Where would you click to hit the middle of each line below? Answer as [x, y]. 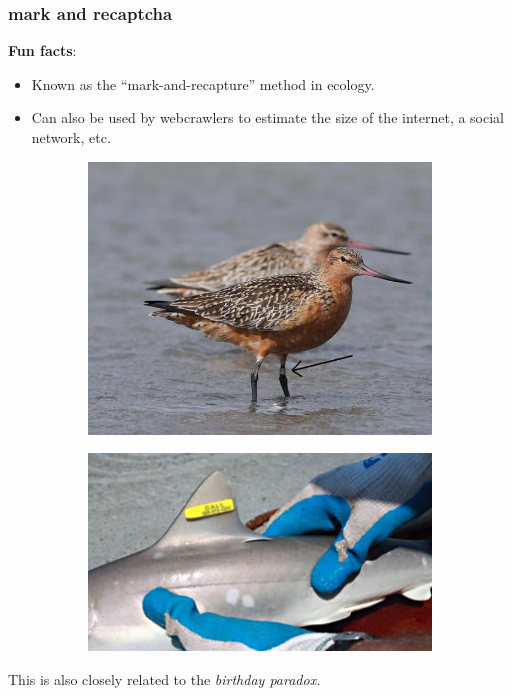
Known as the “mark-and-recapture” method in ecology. [203, 83]
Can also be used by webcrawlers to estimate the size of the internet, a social [268, 117]
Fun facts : [42, 50]
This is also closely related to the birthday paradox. [164, 678]
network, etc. [71, 137]
